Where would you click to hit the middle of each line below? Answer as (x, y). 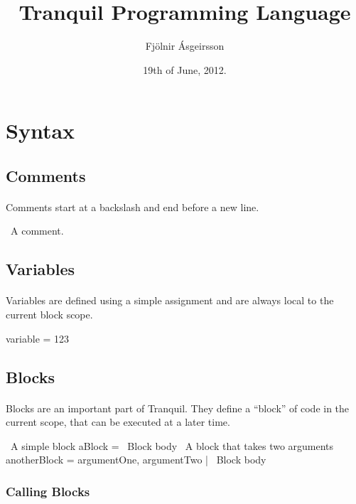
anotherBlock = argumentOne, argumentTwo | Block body (136, 460)
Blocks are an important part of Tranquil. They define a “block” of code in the (178, 408)
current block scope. (49, 315)
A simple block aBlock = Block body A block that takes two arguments (172, 445)
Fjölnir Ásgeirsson (185, 46)
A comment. (37, 231)
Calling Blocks (48, 491)
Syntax (41, 130)
